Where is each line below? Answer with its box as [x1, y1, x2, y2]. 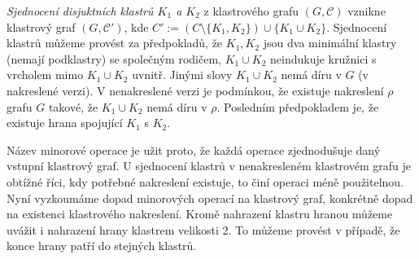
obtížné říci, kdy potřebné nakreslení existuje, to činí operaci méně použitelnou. [7, 173, 404, 190]
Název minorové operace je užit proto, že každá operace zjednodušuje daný [7, 141, 381, 158]
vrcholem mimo [7, 66, 84, 83]
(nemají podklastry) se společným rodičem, [7, 50, 221, 67]
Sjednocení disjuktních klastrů [7, 2, 154, 19]
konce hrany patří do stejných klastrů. [7, 237, 197, 254]
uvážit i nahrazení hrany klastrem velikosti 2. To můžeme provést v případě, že [7, 221, 400, 238]
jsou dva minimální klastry [263, 34, 397, 51]
